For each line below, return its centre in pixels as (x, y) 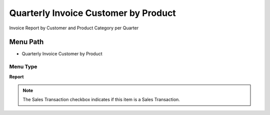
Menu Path (26, 42)
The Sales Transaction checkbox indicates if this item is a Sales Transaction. (101, 100)
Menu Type (23, 67)
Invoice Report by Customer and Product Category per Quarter (74, 28)
